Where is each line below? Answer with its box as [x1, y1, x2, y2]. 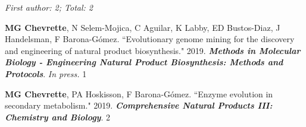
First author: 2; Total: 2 [5, 1, 93, 13]
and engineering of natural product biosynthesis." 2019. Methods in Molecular [5, 44, 301, 56]
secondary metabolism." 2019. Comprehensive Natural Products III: [5, 99, 273, 112]
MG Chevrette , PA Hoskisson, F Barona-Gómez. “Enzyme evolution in [5, 87, 273, 100]
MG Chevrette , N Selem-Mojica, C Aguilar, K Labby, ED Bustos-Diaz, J [5, 21, 280, 33]
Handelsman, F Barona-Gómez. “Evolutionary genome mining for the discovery [5, 33, 295, 45]
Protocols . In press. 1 [5, 67, 87, 80]
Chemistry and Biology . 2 [5, 110, 111, 123]
